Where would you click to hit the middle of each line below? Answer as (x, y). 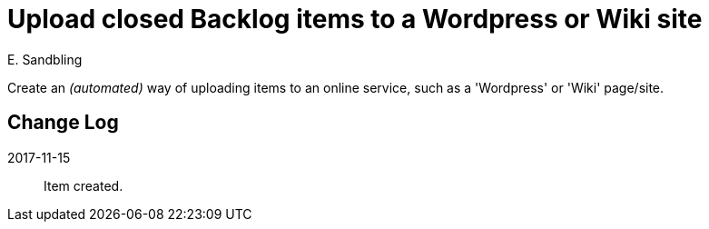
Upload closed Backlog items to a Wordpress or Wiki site (355, 19)
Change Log (63, 123)
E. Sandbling (45, 59)
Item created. (84, 185)
